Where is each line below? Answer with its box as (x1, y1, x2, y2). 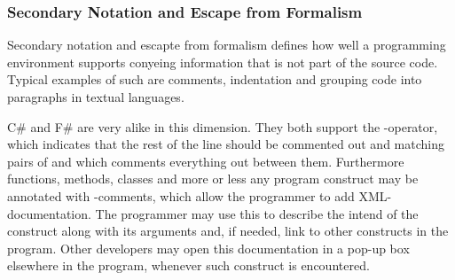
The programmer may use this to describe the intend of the (95, 204, 419, 222)
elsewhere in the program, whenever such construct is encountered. (7, 256, 370, 275)
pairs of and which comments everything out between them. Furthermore (7, 152, 404, 170)
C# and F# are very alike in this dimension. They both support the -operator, (7, 117, 438, 136)
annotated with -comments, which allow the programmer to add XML (7, 186, 388, 205)
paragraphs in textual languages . (7, 88, 184, 105)
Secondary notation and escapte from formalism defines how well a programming (7, 35, 446, 54)
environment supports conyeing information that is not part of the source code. (7, 52, 438, 71)
